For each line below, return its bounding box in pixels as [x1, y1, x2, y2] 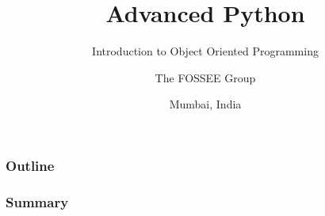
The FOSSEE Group [155, 69, 256, 85]
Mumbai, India [169, 96, 242, 112]
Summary [6, 191, 69, 211]
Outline [6, 155, 55, 175]
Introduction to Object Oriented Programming [92, 43, 319, 59]
